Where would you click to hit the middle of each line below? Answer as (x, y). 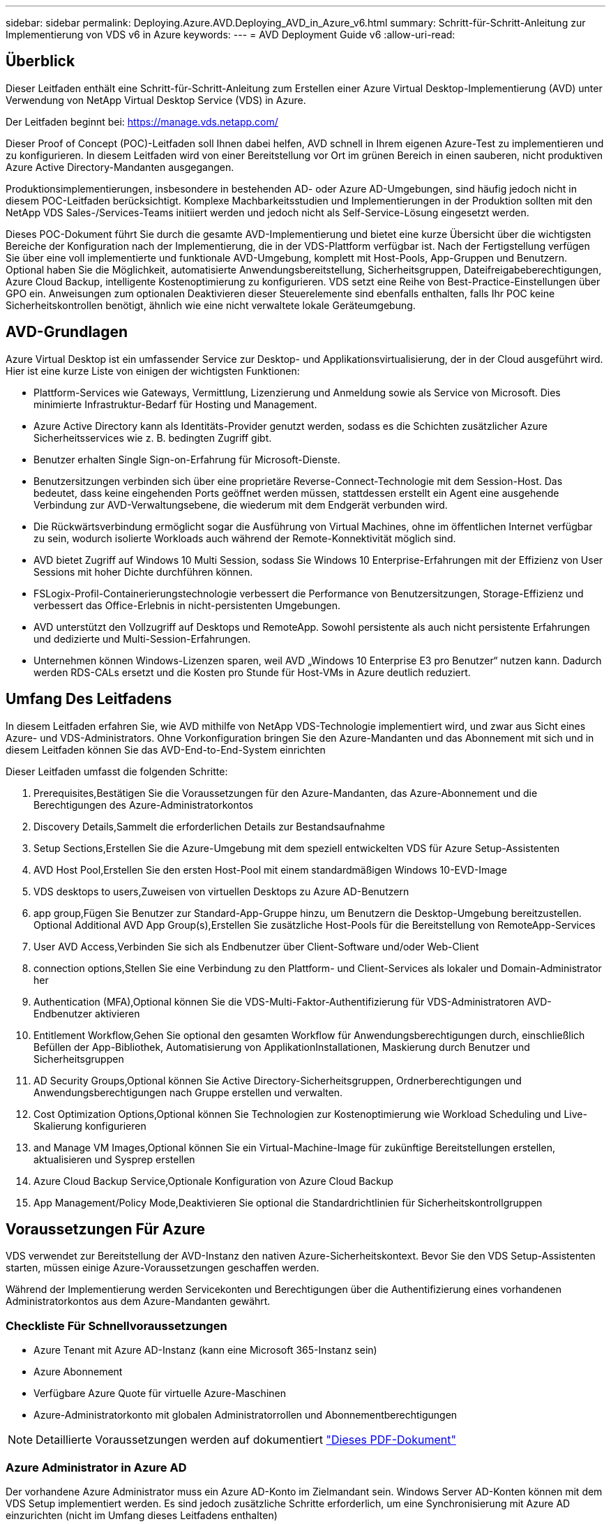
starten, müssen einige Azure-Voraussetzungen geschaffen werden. (163, 1268)
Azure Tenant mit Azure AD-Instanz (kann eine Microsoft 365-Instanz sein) (205, 1350)
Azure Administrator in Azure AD (96, 1467)
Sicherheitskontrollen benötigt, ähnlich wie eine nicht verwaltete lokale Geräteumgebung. (211, 305)
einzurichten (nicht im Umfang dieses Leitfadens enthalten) (142, 1515)
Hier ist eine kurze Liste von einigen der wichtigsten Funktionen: (153, 371)
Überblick (40, 61)
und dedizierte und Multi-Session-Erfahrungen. (142, 638)
